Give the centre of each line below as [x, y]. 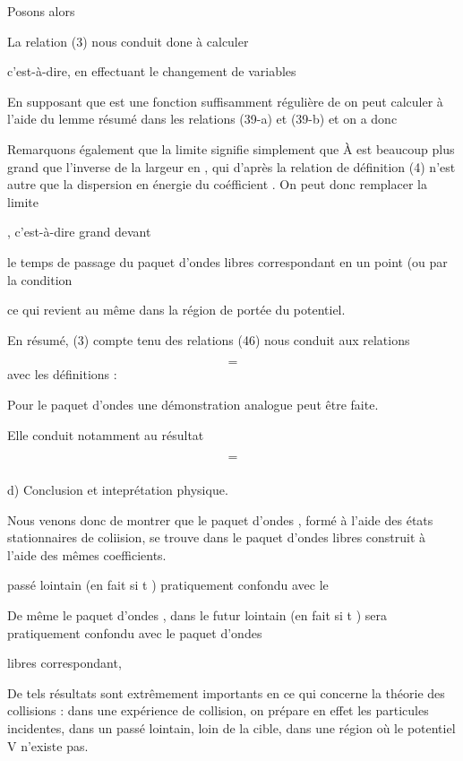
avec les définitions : [62, 374]
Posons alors [41, 11]
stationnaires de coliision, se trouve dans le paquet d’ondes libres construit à [217, 537]
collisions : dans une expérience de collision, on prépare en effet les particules [218, 710]
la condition [40, 279]
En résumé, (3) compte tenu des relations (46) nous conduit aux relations [209, 339]
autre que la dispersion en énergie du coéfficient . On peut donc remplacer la [217, 184]
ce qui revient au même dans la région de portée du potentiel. [176, 310]
